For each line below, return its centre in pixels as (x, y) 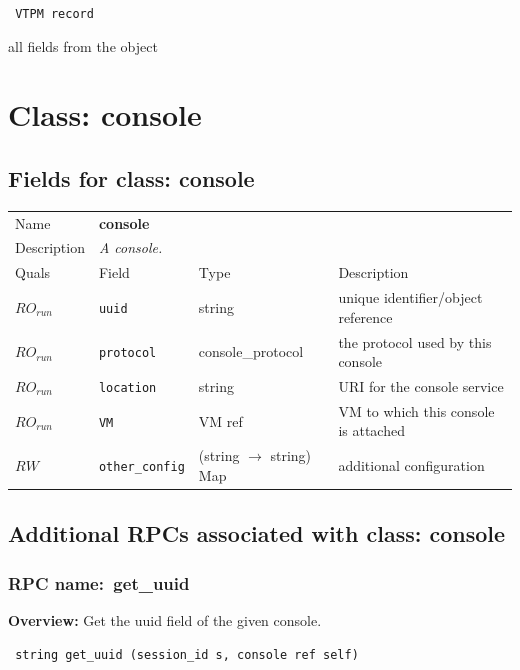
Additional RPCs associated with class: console (257, 533)
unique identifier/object (410, 297)
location (127, 387)
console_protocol (251, 351)
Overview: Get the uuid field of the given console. (165, 620)
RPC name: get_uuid (99, 582)
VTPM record (54, 14)
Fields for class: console (131, 178)
